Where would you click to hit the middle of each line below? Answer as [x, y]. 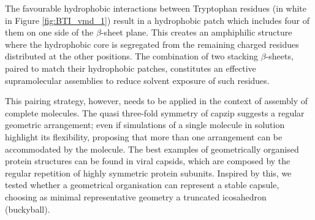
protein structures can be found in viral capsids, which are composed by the [148, 161]
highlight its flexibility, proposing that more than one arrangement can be [144, 136]
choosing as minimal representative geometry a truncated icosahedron [136, 196]
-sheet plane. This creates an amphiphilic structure [196, 32]
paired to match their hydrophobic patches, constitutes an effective [131, 68]
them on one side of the [49, 32]
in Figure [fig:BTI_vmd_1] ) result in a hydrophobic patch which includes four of [157, 20]
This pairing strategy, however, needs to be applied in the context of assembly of [156, 101]
